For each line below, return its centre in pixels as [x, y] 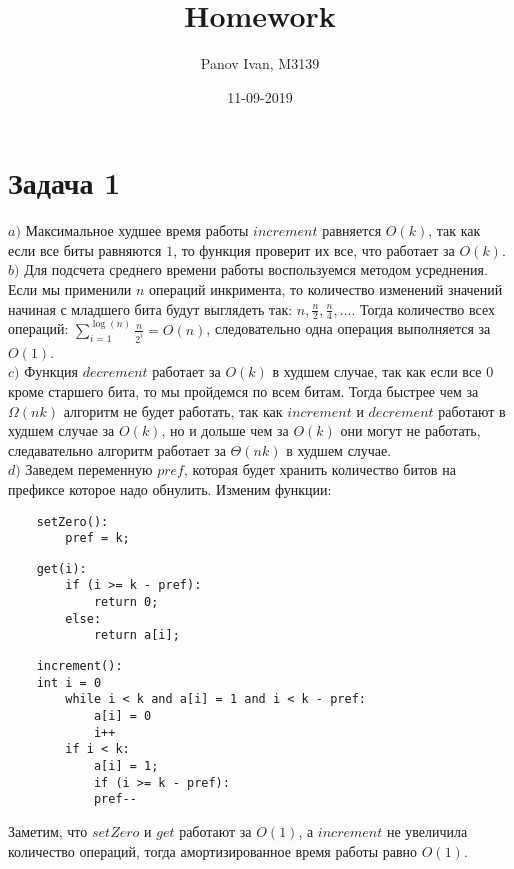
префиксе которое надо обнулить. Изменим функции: [170, 488]
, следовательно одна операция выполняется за [348, 328]
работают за [215, 831]
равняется [352, 230]
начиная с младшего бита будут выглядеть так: [150, 308]
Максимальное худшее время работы [137, 230]
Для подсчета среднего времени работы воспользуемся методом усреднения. [256, 269]
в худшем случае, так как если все [377, 371]
